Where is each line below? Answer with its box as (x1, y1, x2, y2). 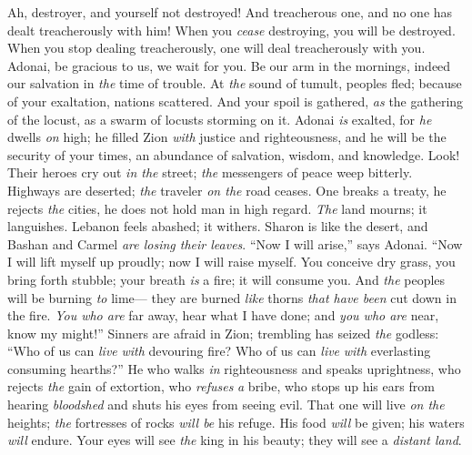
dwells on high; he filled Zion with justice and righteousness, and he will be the (7, 127, 447, 147)
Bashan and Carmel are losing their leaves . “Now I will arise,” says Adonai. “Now (7, 234, 463, 253)
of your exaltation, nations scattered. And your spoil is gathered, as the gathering (7, 91, 464, 110)
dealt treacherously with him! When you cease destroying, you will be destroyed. (7, 20, 456, 39)
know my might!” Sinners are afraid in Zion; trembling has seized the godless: (7, 323, 439, 342)
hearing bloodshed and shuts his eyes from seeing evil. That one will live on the (7, 395, 445, 414)
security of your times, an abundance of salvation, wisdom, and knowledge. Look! (7, 145, 460, 164)
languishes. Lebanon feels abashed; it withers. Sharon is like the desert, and (7, 217, 428, 236)
